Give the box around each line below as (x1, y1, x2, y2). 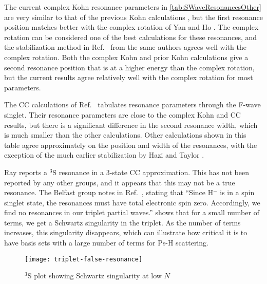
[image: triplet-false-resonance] (25, 255, 143, 263)
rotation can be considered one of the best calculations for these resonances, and (4, 31, 257, 42)
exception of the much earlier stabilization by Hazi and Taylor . (4, 149, 204, 160)
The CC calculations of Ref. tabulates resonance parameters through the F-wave (4, 99, 261, 110)
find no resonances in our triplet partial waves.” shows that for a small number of (4, 207, 259, 218)
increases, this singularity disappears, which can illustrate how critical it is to (4, 227, 247, 238)
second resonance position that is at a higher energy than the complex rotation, (4, 62, 255, 72)
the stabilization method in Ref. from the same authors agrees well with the (4, 42, 246, 52)
